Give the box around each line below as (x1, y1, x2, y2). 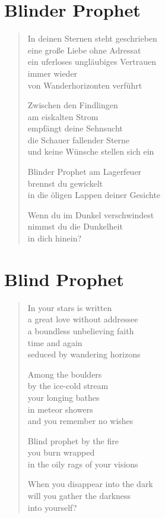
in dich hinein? (27, 232, 82, 244)
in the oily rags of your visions (27, 457, 138, 470)
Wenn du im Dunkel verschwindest (27, 208, 154, 221)
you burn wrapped (27, 446, 95, 459)
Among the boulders (27, 368, 102, 380)
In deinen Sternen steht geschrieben (27, 32, 157, 45)
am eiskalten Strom (27, 110, 99, 123)
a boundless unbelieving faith (27, 324, 134, 337)
